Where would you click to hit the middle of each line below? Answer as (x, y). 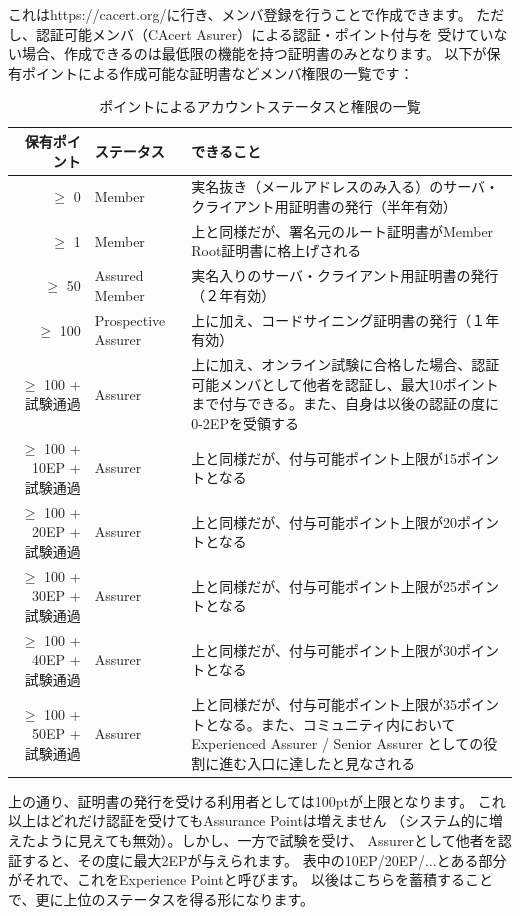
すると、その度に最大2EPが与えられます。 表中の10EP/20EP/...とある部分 (264, 859)
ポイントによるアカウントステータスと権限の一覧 (260, 106)
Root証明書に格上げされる (276, 250)
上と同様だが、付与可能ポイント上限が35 (324, 703)
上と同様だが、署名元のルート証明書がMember (342, 230)
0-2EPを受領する (245, 422)
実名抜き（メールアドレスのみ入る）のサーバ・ (345, 186)
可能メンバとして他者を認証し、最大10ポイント (345, 383)
